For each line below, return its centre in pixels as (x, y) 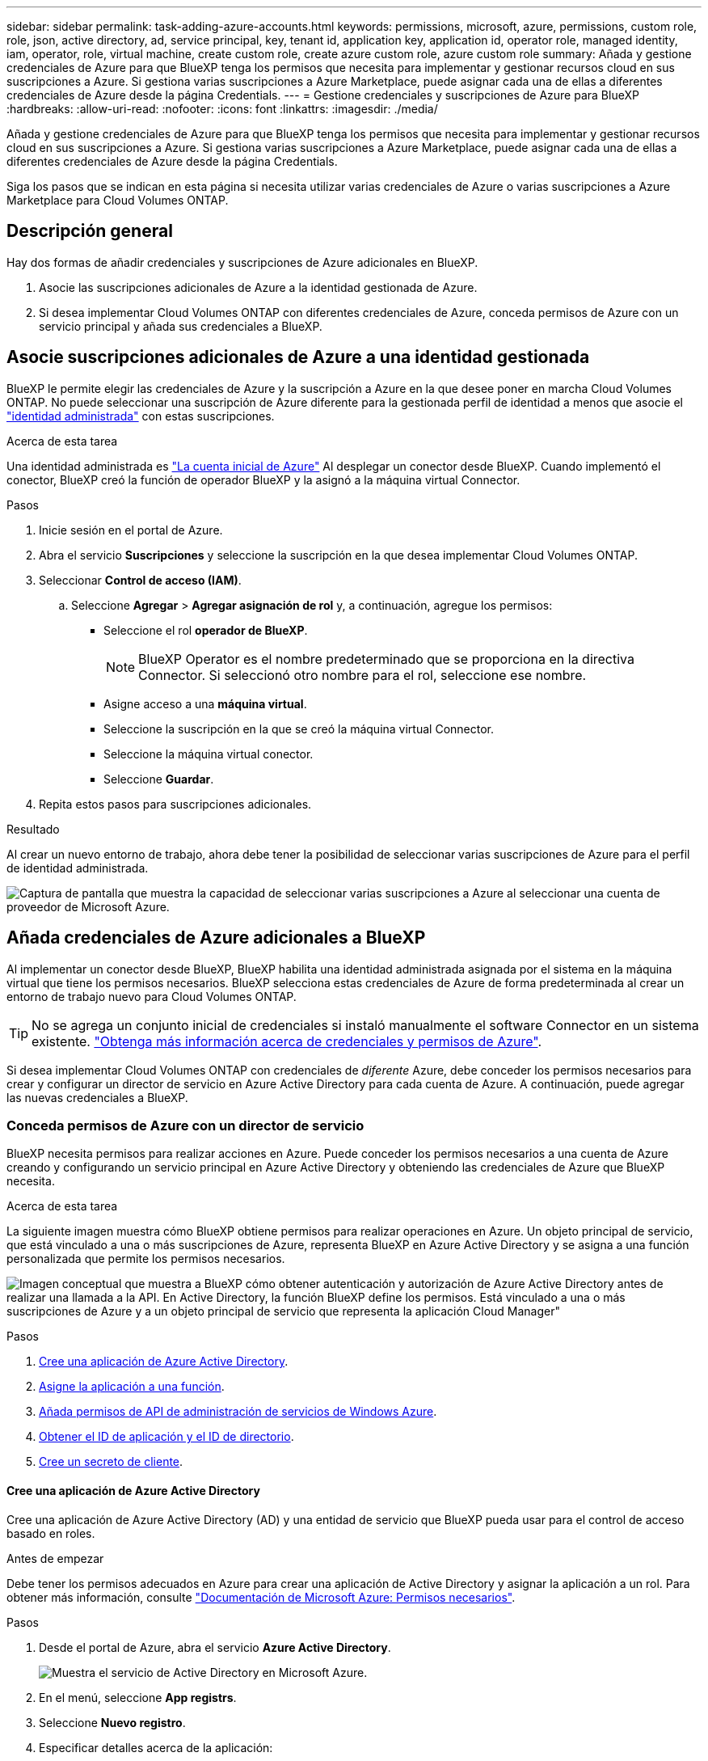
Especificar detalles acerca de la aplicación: (156, 1747)
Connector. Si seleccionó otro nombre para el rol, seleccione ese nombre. (362, 675)
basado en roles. (51, 1533)
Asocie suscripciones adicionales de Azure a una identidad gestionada (298, 357)
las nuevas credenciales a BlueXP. (97, 1097)
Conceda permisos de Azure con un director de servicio (185, 1125)
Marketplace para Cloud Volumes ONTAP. (118, 200)
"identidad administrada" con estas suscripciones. (141, 416)
